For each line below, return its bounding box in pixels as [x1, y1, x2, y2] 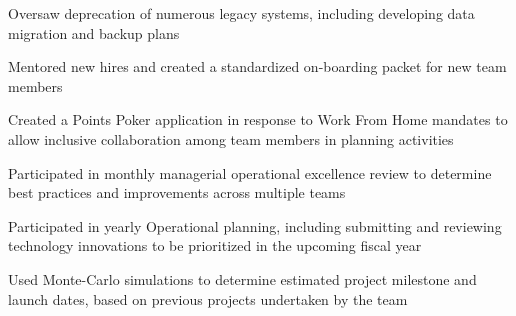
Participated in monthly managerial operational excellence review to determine [8, 162, 492, 183]
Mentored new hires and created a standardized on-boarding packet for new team [8, 56, 507, 77]
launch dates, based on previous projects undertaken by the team [8, 288, 408, 309]
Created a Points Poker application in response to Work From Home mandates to [8, 109, 508, 130]
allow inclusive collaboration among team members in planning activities [8, 128, 454, 149]
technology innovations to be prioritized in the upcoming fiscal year [8, 235, 422, 256]
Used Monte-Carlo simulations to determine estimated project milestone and [8, 268, 477, 289]
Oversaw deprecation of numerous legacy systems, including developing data [8, 3, 475, 23]
